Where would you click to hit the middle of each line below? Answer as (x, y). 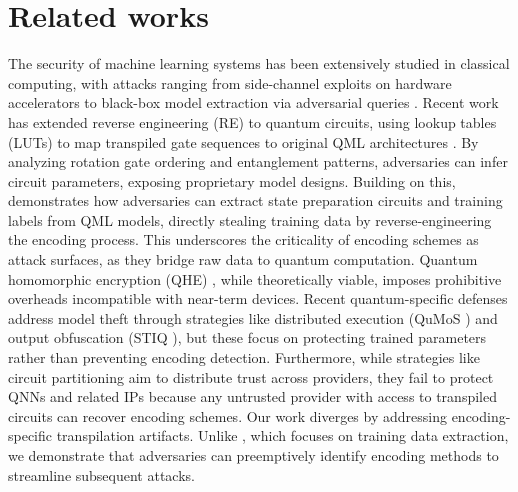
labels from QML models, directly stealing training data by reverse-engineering (250, 219)
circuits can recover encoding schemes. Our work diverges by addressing (227, 415)
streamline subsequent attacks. (101, 474)
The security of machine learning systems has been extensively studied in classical (259, 63)
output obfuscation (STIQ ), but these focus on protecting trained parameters (247, 337)
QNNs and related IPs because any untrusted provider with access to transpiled (252, 396)
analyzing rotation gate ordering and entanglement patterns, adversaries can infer (258, 161)
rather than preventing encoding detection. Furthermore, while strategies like (244, 357)
